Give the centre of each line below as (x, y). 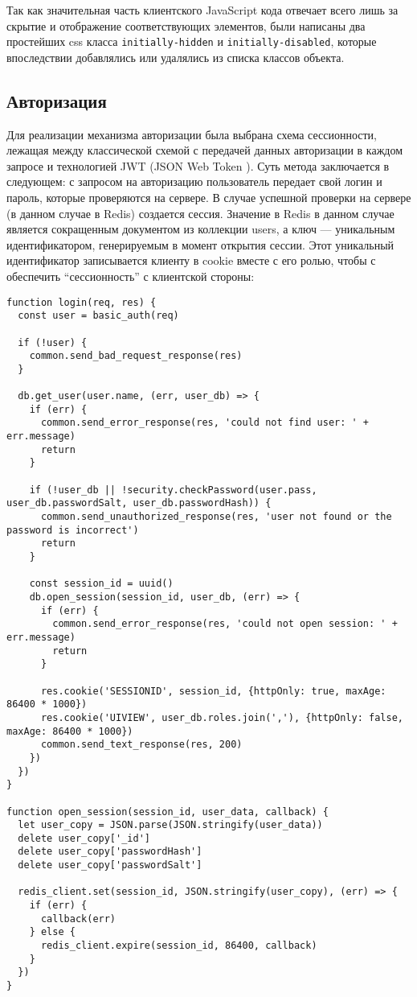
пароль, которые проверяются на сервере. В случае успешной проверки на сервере (209, 198)
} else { (52, 932)
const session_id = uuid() (101, 584)
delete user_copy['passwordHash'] (110, 852)
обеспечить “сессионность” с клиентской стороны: (131, 276)
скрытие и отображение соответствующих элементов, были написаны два (186, 25)
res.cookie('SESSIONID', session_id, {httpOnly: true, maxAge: (213, 691)
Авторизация (57, 100)
